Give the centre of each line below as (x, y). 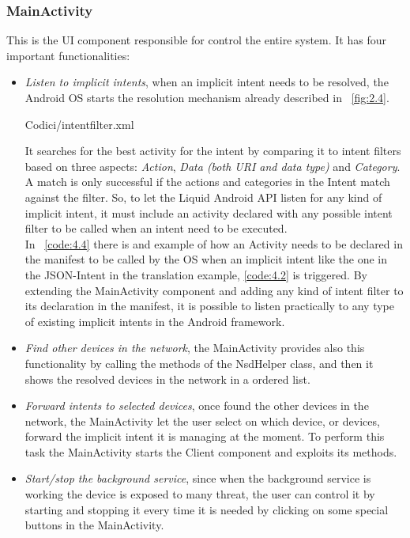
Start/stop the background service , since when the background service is (198, 478)
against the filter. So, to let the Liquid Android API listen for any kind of (203, 197)
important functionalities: (68, 55)
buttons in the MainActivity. (94, 525)
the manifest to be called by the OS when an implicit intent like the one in (206, 259)
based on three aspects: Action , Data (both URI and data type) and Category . (213, 166)
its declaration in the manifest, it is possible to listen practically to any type (210, 306)
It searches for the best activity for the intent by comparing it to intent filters (213, 151)
